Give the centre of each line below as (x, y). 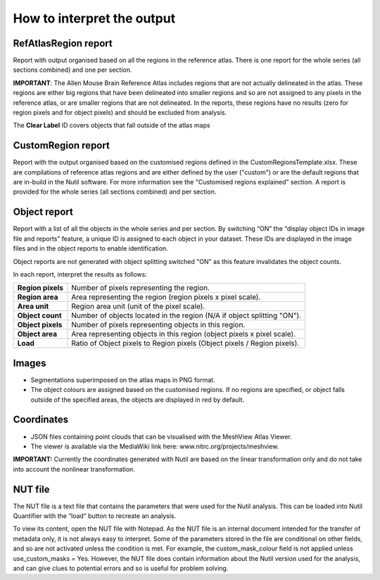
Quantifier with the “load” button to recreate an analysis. (95, 516)
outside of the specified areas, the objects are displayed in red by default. (138, 399)
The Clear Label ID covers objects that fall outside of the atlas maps (112, 125)
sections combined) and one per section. (72, 70)
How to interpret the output (94, 18)
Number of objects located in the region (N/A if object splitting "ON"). (186, 315)
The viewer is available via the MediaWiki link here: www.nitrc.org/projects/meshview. (155, 446)
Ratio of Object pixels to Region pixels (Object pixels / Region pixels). (185, 343)
